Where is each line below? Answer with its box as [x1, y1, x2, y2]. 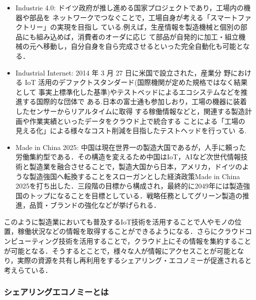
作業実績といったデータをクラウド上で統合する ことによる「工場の [29, 115, 246, 126]
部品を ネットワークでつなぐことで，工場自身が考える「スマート [29, 12, 238, 22]
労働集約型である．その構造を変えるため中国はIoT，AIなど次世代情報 [15, 151, 241, 162]
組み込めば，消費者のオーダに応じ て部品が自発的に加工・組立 [36, 31, 239, 41]
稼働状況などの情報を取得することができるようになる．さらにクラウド [17, 226, 245, 236]
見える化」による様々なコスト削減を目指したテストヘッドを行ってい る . [15, 125, 247, 136]
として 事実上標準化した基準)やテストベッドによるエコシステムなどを [15, 86, 241, 97]
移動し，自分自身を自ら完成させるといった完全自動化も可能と [43, 41, 243, 51]
